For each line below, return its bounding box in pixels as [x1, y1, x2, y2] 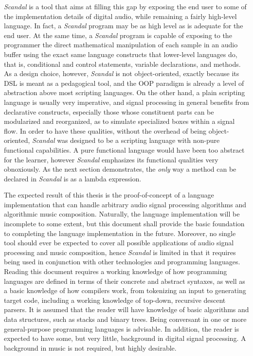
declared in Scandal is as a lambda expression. [4, 173, 142, 183]
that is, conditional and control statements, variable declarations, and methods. [4, 59, 241, 69]
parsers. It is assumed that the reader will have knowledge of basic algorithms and [4, 304, 249, 315]
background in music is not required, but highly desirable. [4, 342, 177, 353]
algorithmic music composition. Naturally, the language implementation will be [4, 209, 240, 219]
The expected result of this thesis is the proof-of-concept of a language [4, 190, 214, 200]
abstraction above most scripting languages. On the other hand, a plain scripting [4, 87, 245, 98]
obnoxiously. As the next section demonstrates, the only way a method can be [4, 164, 236, 174]
